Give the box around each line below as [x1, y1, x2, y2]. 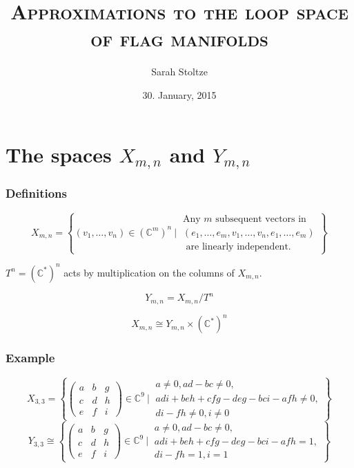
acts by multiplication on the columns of [63, 265, 235, 279]
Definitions [6, 185, 67, 202]
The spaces [6, 140, 112, 168]
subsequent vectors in [215, 214, 306, 224]
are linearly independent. [186, 241, 291, 252]
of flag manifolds [90, 24, 268, 53]
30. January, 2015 [142, 87, 217, 102]
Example [6, 349, 55, 366]
